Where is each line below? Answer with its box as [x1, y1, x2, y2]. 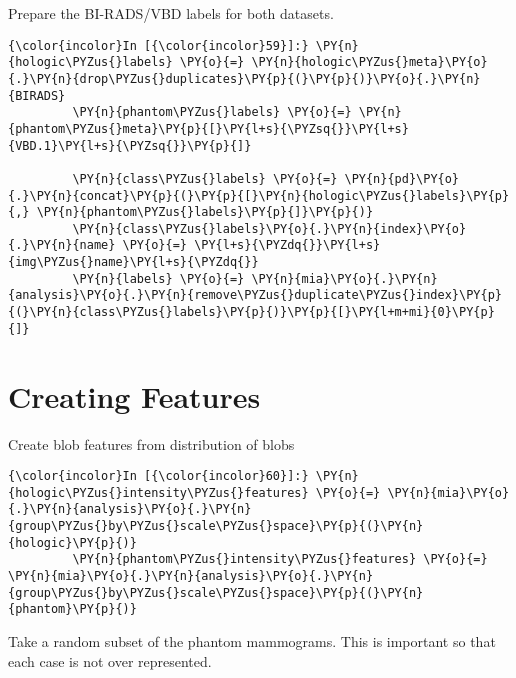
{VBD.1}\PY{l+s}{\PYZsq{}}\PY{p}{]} [8, 138, 252, 153]
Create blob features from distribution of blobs [8, 433, 295, 454]
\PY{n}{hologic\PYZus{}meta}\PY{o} [251, 55, 488, 70]
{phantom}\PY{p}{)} [8, 602, 137, 617]
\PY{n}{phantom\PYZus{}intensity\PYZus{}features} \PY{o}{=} [72, 552, 488, 567]
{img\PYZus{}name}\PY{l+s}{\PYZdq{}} [8, 255, 259, 270]
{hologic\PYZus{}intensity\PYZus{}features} [8, 485, 309, 500]
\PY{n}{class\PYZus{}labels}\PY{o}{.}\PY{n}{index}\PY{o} [72, 221, 467, 236]
